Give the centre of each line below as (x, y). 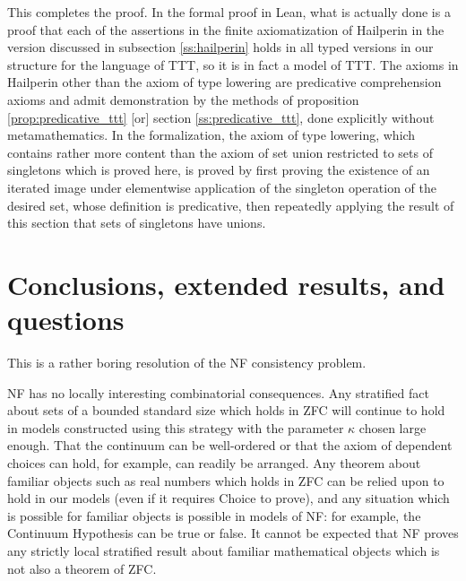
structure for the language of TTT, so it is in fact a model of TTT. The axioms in (233, 64)
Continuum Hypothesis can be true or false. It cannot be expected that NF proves (233, 533)
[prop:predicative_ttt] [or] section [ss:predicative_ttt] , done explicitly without (221, 117)
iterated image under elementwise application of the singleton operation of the (222, 187)
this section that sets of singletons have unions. (137, 223)
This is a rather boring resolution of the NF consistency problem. (187, 363)
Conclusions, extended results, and (226, 284)
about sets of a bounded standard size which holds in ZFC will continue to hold (226, 410)
